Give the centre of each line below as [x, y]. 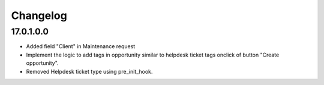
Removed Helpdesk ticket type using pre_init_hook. [89, 71]
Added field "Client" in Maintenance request [81, 46]
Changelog [39, 15]
